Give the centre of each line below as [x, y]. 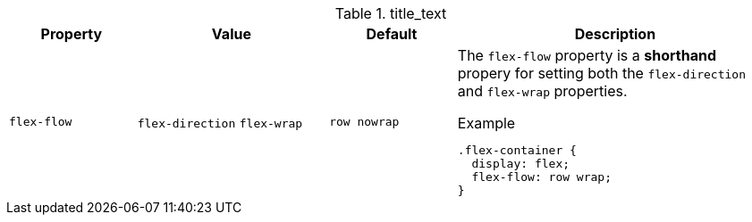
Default [392, 34]
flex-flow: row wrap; [541, 177]
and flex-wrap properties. [542, 91]
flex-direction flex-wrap [220, 123]
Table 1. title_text [391, 13]
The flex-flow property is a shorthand [587, 55]
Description [615, 34]
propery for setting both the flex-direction [601, 73]
